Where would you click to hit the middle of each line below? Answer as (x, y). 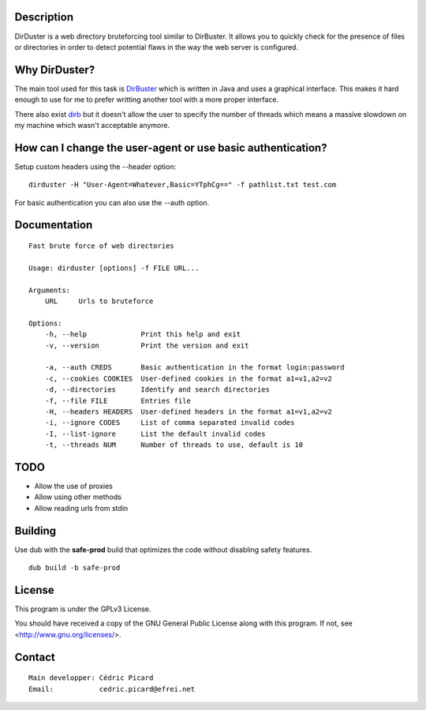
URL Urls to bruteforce (99, 301)
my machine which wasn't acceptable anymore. (92, 125)
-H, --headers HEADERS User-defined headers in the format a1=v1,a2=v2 (189, 411)
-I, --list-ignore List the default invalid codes (155, 434)
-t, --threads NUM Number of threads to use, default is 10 (174, 445)
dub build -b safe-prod (75, 568)
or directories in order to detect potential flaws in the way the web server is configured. (157, 47)
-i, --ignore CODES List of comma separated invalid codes (170, 423)
